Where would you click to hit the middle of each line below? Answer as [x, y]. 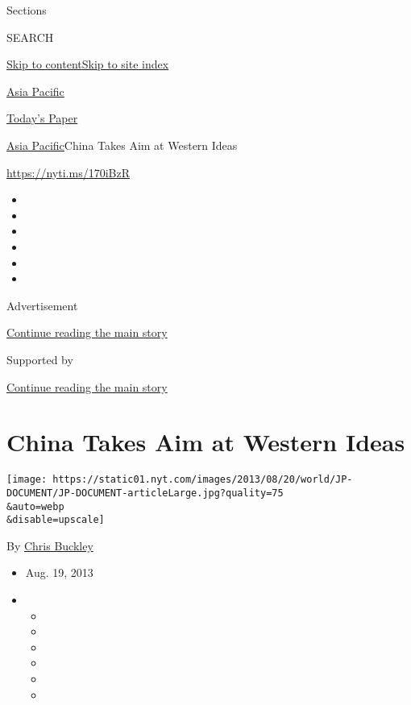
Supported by [40, 359]
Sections [27, 10]
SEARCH [30, 37]
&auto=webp [35, 506]
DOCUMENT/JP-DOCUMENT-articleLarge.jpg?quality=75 [145, 493]
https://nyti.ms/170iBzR [68, 172]
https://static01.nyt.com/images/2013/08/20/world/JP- [203, 480]
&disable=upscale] [56, 520]
